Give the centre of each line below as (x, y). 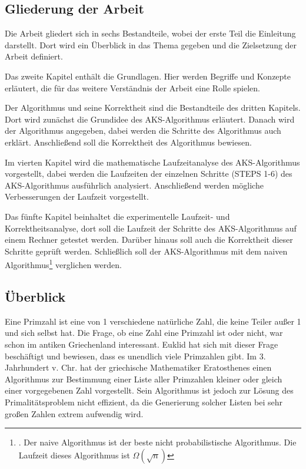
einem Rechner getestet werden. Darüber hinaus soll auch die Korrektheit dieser (149, 240)
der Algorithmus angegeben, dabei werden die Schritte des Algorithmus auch (143, 131)
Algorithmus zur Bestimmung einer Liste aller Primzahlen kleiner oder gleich (144, 379)
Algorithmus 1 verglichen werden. (63, 264)
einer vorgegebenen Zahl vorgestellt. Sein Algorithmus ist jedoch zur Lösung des (149, 390)
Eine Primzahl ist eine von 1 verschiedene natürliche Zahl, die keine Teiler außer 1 (153, 321)
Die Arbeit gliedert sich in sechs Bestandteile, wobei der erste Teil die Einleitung (150, 33)
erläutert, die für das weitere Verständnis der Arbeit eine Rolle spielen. (132, 87)
